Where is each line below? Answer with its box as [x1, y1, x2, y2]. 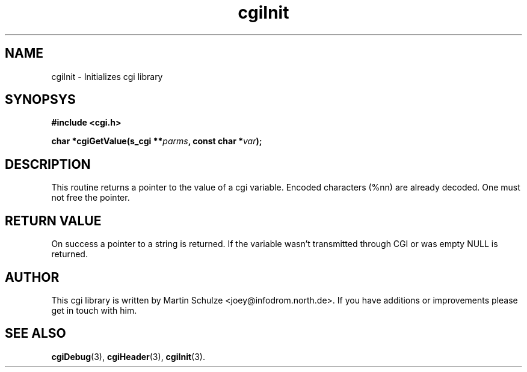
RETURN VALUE [5, 213, 102, 228]
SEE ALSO [5, 326, 66, 341]
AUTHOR [5, 269, 60, 285]
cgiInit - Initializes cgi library [51, 71, 163, 82]
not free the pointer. [51, 192, 130, 203]
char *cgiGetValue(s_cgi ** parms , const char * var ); [51, 136, 262, 147]
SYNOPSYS [5, 92, 76, 108]
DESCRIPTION [5, 156, 91, 172]
